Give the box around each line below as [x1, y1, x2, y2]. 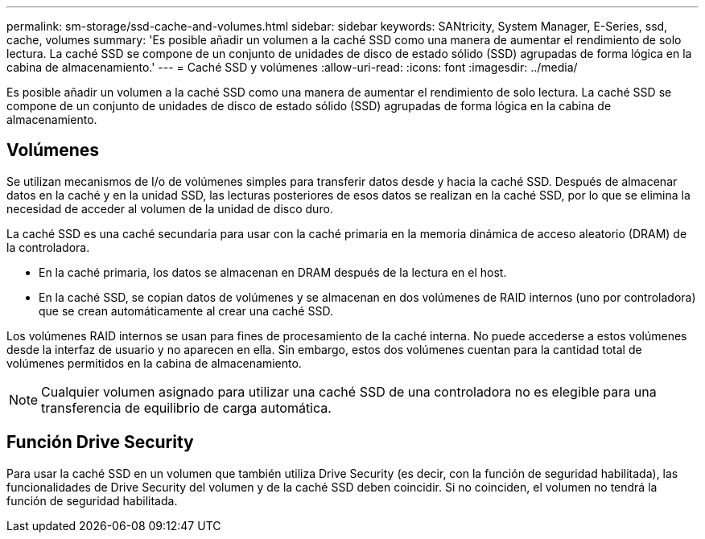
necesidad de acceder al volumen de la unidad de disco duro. [6, 201, 333, 216]
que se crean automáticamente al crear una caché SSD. [39, 303, 333, 318]
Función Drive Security [6, 432, 194, 453]
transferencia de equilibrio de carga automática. [41, 399, 332, 416]
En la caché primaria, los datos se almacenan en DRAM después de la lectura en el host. [39, 265, 507, 279]
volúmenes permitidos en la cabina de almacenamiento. [6, 356, 302, 370]
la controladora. [6, 240, 90, 254]
